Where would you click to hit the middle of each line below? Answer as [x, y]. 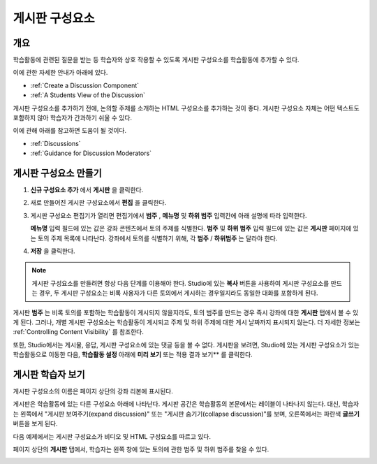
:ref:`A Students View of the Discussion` [88, 95]
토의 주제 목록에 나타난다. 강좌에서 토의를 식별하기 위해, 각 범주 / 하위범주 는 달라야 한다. [157, 238]
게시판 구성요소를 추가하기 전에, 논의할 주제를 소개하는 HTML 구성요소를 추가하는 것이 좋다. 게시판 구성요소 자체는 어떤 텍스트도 [186, 108]
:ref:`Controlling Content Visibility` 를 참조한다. [79, 332]
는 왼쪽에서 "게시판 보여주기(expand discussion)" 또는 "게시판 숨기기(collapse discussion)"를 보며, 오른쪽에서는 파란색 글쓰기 [186, 414]
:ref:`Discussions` [56, 143]
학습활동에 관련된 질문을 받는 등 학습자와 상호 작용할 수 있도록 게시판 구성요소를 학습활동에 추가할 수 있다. [156, 60]
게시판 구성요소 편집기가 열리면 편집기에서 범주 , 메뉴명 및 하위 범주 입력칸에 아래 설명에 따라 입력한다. [169, 215]
